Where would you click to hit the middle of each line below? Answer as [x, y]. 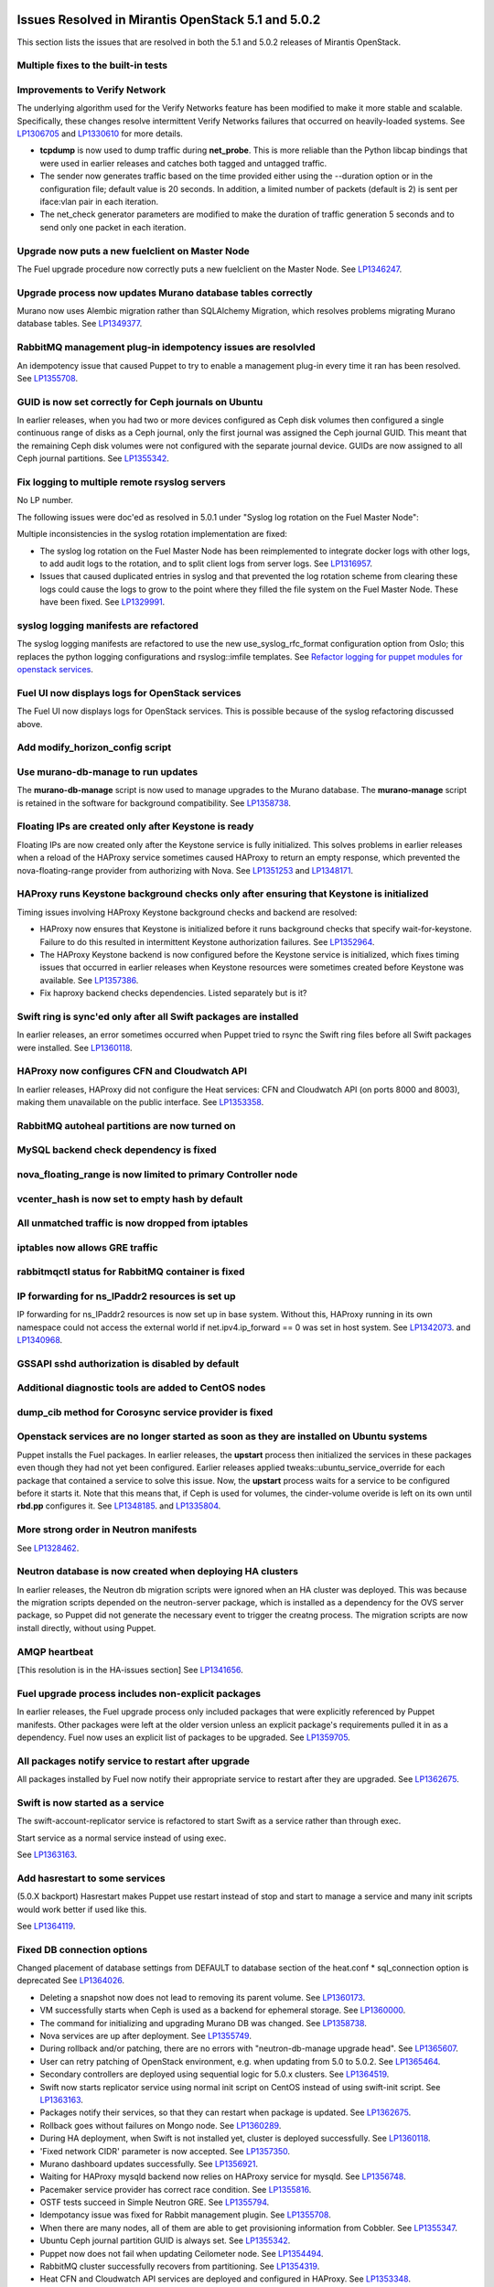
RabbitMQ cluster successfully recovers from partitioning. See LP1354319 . [180, 2266]
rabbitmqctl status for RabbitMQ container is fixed [131, 1272]
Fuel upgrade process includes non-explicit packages [139, 1693]
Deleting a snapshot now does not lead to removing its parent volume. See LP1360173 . [203, 1997]
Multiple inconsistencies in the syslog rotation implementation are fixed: [152, 534]
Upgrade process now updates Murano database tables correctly [165, 293]
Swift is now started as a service [91, 1802]
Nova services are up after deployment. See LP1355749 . [145, 2035]
